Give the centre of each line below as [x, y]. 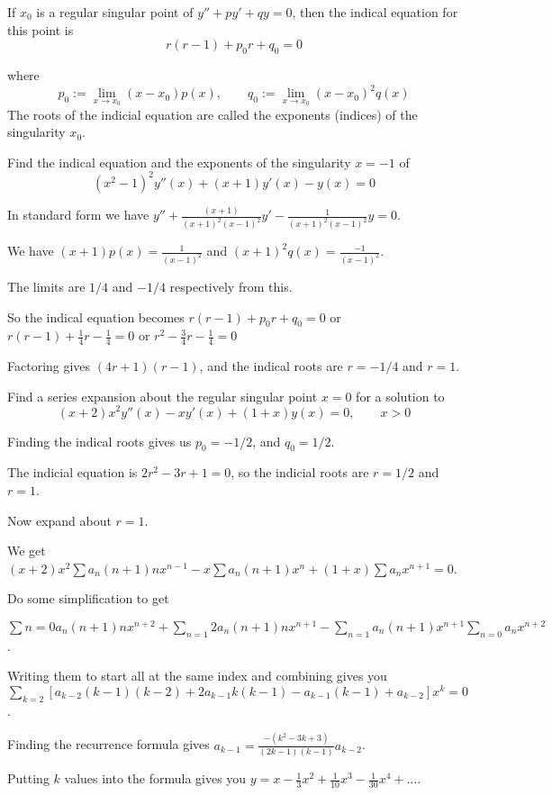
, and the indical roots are [271, 366]
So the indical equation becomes [96, 316]
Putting [28, 778]
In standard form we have [78, 215]
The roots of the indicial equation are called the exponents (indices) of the [213, 114]
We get [27, 551]
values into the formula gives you [155, 778]
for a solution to [400, 396]
